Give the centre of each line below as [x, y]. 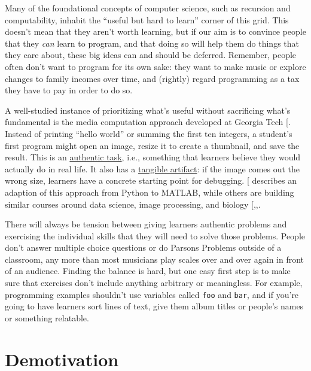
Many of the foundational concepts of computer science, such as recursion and [148, 8]
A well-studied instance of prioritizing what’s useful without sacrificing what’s [148, 110]
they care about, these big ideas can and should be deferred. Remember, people [151, 55]
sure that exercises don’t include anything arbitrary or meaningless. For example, [154, 283]
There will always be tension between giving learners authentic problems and [146, 224]
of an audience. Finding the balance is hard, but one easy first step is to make [148, 271]
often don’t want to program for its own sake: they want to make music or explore [155, 66]
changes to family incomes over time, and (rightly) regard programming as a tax [152, 78]
